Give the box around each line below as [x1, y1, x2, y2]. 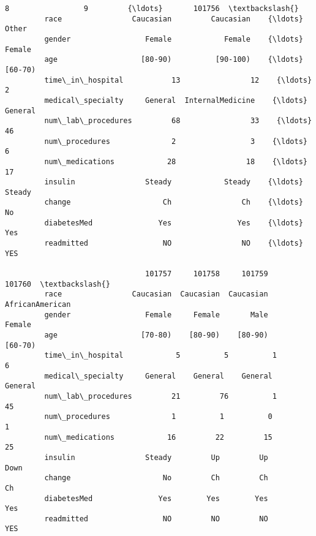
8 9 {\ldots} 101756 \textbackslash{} [5, 4, 299, 13]
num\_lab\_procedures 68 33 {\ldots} [44, 116, 312, 126]
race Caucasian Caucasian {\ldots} [44, 14, 303, 23]
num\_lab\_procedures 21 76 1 [44, 391, 277, 401]
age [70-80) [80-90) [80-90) [44, 331, 268, 339]
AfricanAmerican [5, 300, 71, 309]
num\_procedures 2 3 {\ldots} [44, 137, 307, 146]
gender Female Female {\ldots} [44, 34, 303, 43]
